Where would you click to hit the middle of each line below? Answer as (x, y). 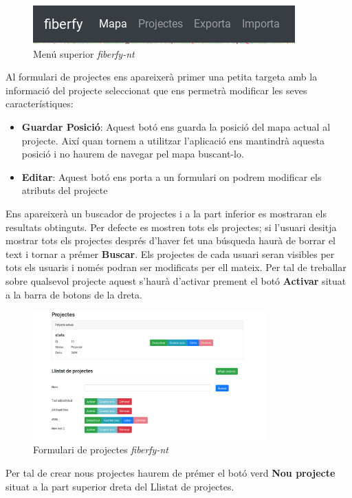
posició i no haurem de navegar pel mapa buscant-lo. (133, 154)
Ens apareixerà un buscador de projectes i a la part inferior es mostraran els (166, 213)
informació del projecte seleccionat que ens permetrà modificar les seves (156, 90)
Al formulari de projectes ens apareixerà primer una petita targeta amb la (162, 77)
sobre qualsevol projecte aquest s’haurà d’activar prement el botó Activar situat (176, 280)
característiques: (40, 104)
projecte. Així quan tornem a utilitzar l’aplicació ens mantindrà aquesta (173, 140)
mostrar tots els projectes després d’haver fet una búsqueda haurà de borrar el (171, 240)
